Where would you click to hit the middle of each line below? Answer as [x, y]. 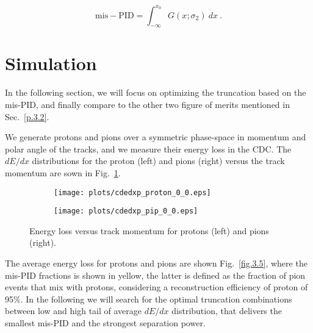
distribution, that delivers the [227, 311]
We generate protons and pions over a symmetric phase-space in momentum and [156, 137]
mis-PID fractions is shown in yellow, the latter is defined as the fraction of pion [155, 275]
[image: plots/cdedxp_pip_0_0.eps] [126, 211]
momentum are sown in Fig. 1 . [63, 172]
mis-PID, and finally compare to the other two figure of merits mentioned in [147, 105]
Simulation [51, 63]
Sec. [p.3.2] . [27, 116]
